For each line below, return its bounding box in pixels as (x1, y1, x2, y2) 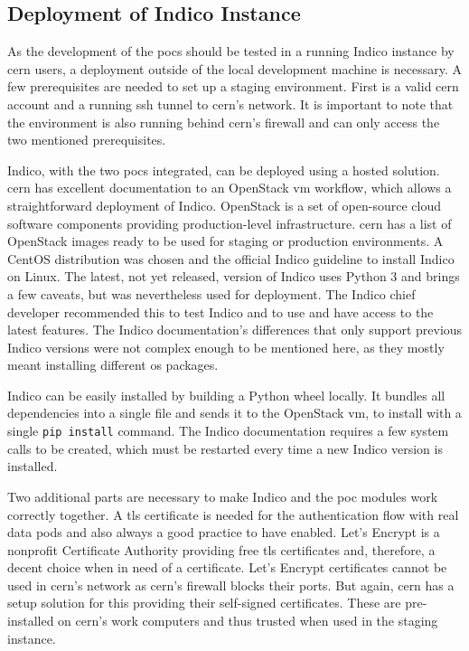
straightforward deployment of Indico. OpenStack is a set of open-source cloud (7, 195, 441, 214)
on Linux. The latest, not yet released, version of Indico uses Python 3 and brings (7, 267, 460, 286)
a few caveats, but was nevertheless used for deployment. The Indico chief (7, 284, 416, 303)
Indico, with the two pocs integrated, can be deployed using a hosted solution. (7, 160, 440, 179)
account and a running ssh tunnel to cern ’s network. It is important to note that (7, 94, 454, 113)
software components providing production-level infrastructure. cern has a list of (7, 213, 452, 232)
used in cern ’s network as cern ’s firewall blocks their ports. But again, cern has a (7, 575, 455, 594)
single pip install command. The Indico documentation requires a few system (7, 421, 449, 440)
